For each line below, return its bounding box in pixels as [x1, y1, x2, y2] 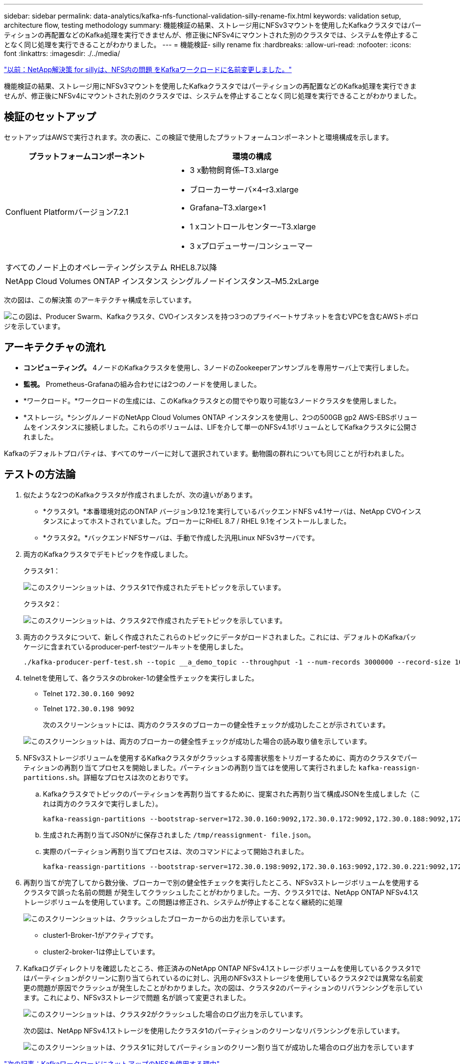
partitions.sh [23, 773, 77, 781]
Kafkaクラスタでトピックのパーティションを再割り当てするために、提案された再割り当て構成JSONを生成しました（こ [43, 789, 421, 798]
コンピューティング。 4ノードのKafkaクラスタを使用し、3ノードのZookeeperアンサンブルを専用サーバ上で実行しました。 [23, 363, 413, 372]
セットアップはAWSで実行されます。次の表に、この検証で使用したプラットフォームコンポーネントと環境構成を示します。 [4, 133, 393, 141]
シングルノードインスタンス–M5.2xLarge [170, 276, 319, 286]
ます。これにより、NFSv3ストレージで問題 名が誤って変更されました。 [23, 993, 250, 1002]
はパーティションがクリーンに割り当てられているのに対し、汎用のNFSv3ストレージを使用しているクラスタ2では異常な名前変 [23, 973, 423, 982]
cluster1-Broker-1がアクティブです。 [43, 931, 158, 939]
